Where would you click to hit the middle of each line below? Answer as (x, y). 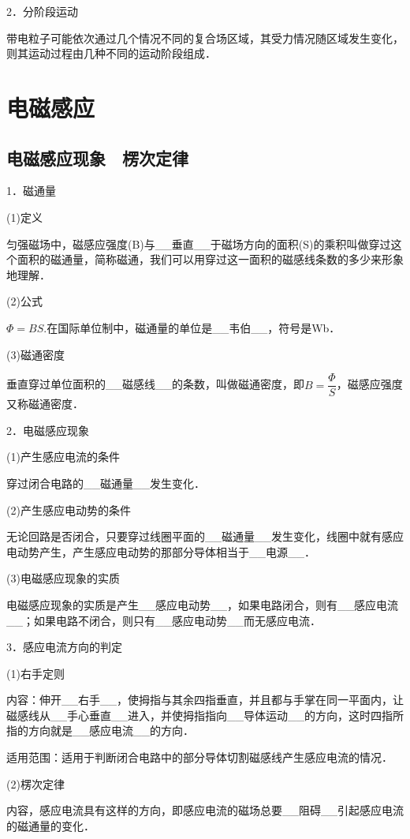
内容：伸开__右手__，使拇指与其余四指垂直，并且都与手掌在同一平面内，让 (205, 700)
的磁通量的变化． (50, 825)
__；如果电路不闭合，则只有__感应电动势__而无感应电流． (164, 620)
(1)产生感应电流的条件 (63, 457)
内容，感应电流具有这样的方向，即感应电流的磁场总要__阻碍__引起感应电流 (205, 810)
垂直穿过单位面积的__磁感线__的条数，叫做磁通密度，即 (155, 384)
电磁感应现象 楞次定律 (97, 157)
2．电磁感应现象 (48, 430)
